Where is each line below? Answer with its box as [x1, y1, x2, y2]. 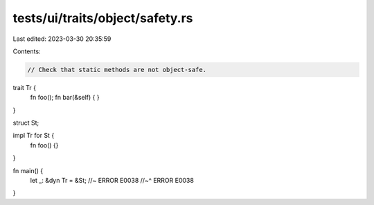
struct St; [12, 118, 39, 127]
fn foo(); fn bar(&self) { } [30, 93, 100, 102]
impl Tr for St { [12, 132, 55, 140]
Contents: [12, 47, 41, 55]
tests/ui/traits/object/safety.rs [12, 10, 193, 26]
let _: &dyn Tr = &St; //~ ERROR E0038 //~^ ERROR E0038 [30, 177, 194, 185]
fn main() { [12, 166, 44, 175]
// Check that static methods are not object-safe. [27, 66, 207, 73]
